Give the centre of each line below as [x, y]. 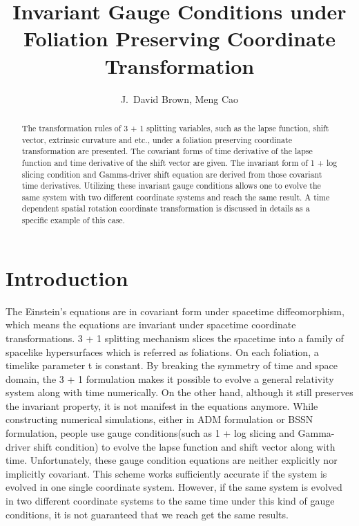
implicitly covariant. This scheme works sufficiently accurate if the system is [166, 473]
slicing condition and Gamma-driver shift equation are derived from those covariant [172, 174]
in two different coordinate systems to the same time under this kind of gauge [170, 501]
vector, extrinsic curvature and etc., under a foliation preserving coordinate [157, 139]
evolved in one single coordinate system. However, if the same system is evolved [174, 487]
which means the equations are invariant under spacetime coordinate [151, 325]
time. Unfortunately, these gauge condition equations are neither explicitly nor [172, 460]
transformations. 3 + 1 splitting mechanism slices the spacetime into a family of [175, 338]
